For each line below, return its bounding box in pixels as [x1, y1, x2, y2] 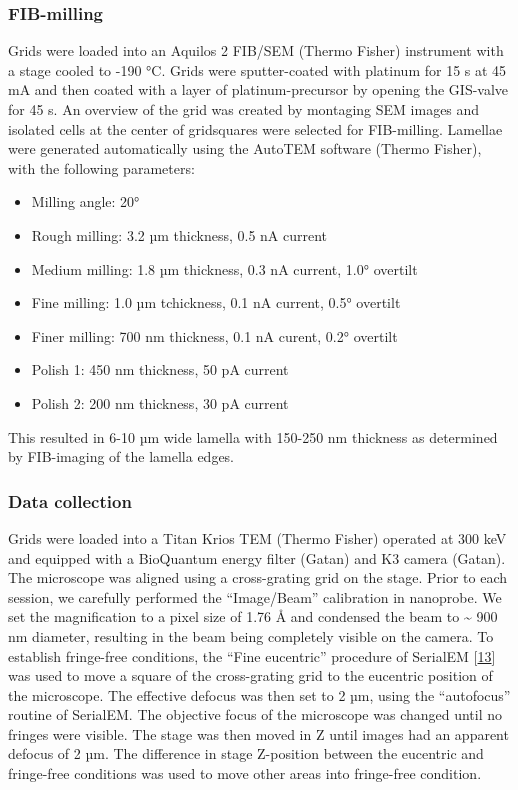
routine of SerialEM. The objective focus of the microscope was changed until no [8, 704, 503, 725]
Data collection [8, 488, 132, 513]
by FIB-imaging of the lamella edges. [8, 446, 235, 467]
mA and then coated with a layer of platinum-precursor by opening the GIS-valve [8, 79, 509, 100]
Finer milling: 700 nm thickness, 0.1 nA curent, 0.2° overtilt [31, 325, 398, 346]
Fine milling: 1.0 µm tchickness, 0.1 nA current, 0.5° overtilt [31, 292, 401, 313]
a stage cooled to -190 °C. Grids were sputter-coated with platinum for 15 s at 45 [8, 59, 507, 80]
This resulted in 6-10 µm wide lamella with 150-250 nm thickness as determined [8, 426, 498, 447]
